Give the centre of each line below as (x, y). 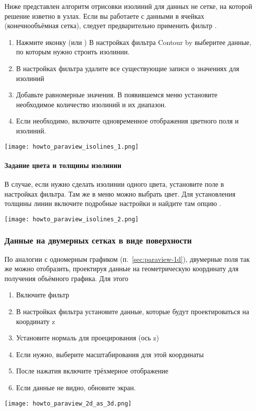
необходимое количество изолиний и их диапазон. (91, 104)
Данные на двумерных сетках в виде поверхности (98, 240)
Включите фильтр (43, 295)
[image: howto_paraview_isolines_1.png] (72, 146)
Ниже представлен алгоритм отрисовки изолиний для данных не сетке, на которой (128, 6)
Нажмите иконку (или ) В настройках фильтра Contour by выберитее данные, (134, 42)
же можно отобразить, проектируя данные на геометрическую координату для (122, 268)
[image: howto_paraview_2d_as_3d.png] (68, 403)
